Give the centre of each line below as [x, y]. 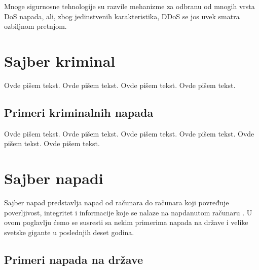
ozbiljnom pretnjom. [35, 26]
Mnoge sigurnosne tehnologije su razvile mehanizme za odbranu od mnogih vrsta [129, 6]
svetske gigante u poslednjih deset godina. [69, 232]
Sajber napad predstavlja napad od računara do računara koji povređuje [117, 202]
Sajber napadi [54, 178]
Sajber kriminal [60, 60]
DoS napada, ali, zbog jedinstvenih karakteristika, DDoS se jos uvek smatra [122, 16]
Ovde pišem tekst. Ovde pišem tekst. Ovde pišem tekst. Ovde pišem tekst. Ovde [129, 133]
